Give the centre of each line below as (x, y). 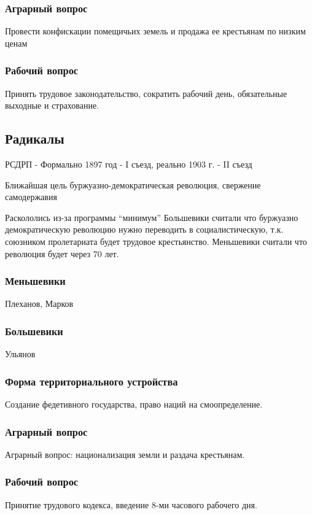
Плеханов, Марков (39, 304)
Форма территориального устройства (92, 381)
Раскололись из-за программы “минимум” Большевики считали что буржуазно (152, 217)
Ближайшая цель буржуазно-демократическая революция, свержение (133, 184)
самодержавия (31, 197)
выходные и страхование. (52, 105)
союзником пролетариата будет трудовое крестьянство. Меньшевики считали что (156, 241)
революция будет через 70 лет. (62, 253)
